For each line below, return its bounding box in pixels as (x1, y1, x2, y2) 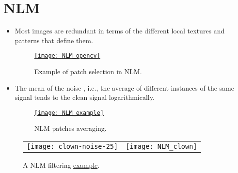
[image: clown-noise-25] (27, 142, 118, 150)
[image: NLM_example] (34, 109, 104, 116)
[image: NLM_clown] (126, 142, 197, 150)
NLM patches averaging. (34, 123, 107, 133)
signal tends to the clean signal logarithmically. (15, 92, 155, 102)
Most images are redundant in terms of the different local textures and (15, 26, 225, 36)
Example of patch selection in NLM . (34, 66, 142, 76)
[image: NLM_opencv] (34, 52, 100, 60)
